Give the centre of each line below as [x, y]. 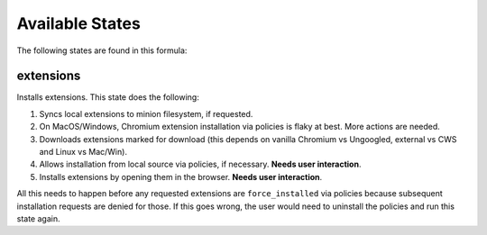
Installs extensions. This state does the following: [108, 97]
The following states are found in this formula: [102, 50]
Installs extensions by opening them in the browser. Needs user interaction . [181, 176]
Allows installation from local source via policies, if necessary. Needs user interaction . [200, 164]
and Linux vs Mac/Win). [83, 152]
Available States [79, 23]
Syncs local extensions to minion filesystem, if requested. [146, 113]
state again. [38, 218]
